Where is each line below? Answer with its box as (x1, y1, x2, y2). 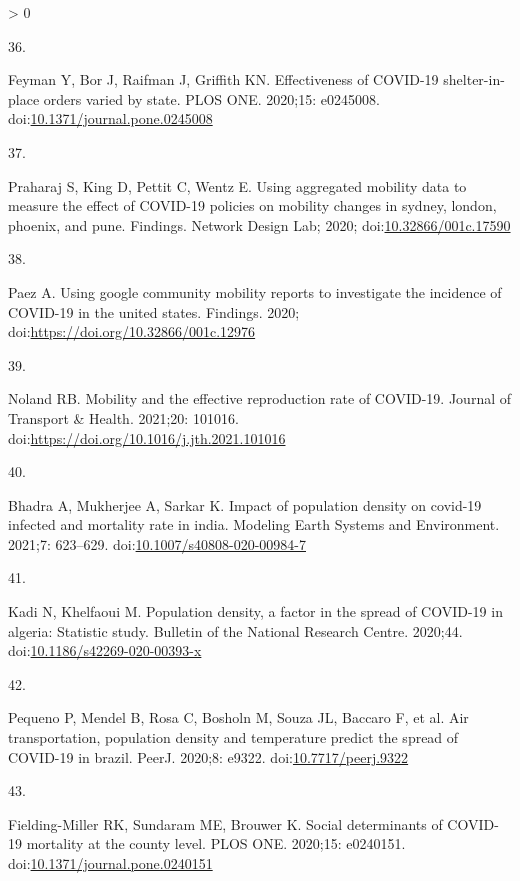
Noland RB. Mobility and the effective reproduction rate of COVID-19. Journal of (8, 388, 512, 409)
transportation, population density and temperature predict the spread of (8, 727, 459, 748)
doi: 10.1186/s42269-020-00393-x (8, 640, 202, 661)
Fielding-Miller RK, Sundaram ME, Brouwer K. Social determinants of (8, 813, 443, 834)
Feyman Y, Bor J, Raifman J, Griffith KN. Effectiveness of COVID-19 (8, 69, 439, 90)
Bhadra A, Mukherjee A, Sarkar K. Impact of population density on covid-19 (8, 494, 482, 515)
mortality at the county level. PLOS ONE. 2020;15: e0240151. (26, 833, 406, 854)
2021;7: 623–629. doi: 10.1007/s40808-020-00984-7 (8, 533, 306, 554)
